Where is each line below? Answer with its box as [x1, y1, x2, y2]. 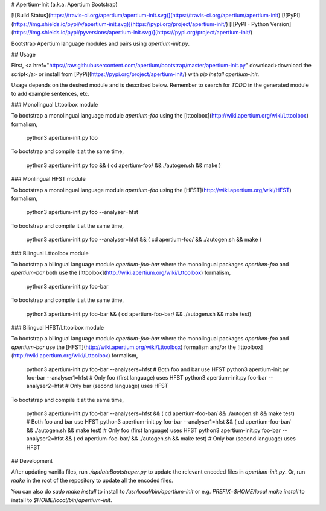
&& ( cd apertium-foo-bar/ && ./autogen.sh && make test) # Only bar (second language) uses [65, 435, 296, 442]
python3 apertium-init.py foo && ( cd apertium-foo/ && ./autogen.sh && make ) [26, 161, 222, 169]
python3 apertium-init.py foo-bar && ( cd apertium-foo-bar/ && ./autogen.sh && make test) [26, 310, 252, 318]
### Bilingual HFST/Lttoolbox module [11, 324, 104, 331]
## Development [11, 457, 53, 465]
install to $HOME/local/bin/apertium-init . [11, 496, 112, 503]
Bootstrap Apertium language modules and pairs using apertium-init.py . [11, 40, 190, 47]
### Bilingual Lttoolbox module [11, 249, 89, 257]
